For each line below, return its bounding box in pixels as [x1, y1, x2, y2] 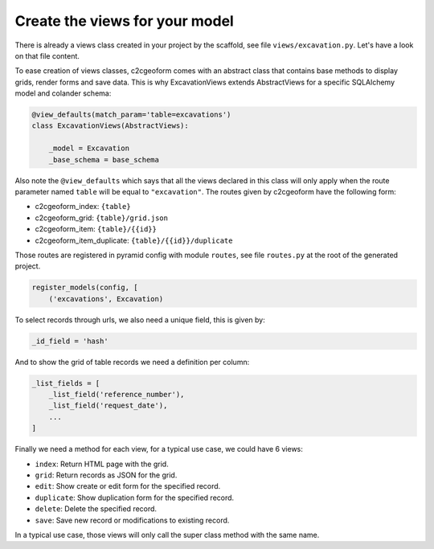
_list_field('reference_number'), [48, 390, 185, 399]
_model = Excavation [48, 144, 130, 153]
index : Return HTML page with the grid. [35, 459, 169, 469]
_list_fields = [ [31, 379, 100, 387]
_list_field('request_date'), [48, 401, 168, 410]
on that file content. [14, 51, 80, 60]
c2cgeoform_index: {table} [35, 202, 132, 211]
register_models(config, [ [31, 283, 138, 293]
